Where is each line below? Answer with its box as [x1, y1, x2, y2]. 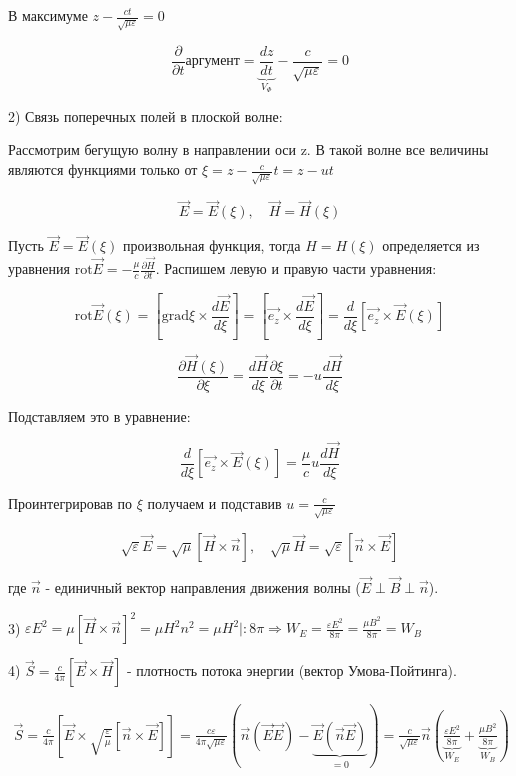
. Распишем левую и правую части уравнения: [155, 258, 437, 279]
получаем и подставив [147, 492, 282, 513]
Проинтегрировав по [8, 492, 133, 513]
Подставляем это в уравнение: [8, 406, 191, 427]
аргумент [185, 54, 240, 69]
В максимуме [8, 5, 88, 25]
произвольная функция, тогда [123, 235, 301, 256]
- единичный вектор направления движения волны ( [45, 577, 361, 598]
